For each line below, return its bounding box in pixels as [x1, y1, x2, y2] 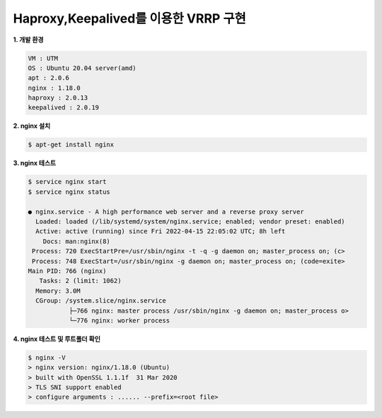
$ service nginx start [28, 178, 107, 186]
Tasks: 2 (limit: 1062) [39, 277, 122, 285]
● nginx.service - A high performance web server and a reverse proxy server [28, 207, 304, 216]
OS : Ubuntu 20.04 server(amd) [28, 64, 137, 72]
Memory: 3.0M [35, 286, 81, 295]
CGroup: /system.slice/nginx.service [35, 297, 166, 305]
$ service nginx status [28, 187, 111, 196]
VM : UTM [28, 54, 59, 62]
